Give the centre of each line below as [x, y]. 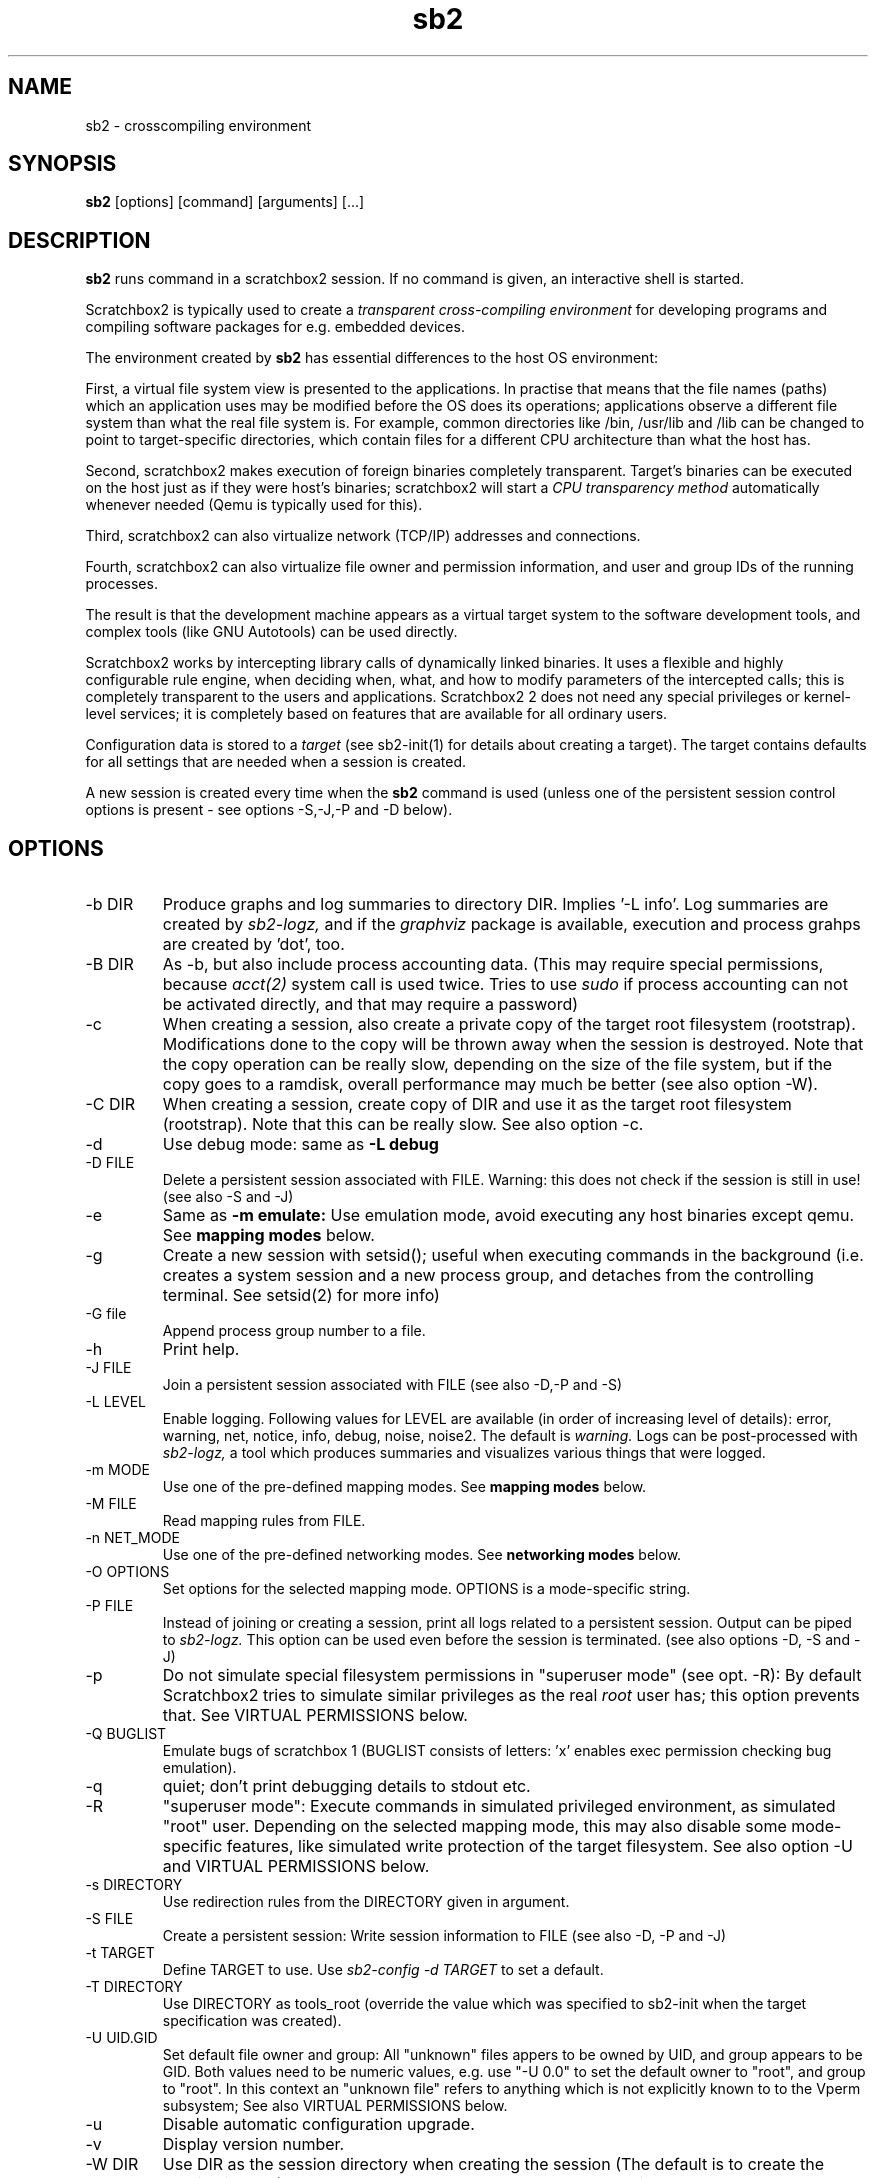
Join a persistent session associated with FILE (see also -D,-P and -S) [392, 1385]
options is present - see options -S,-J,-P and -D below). [269, 810]
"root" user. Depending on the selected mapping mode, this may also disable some [474, 1826]
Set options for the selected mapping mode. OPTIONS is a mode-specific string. [426, 1589]
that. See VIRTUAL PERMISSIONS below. [315, 1715]
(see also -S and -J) [228, 1197]
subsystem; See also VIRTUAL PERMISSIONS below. [335, 2106]
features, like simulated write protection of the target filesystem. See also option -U [539, 1846]
